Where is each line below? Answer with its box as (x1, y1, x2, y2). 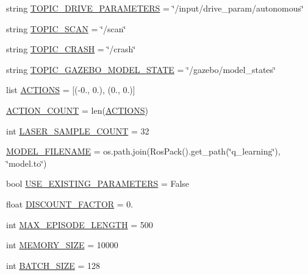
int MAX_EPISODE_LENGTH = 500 (6, 218, 153, 231)
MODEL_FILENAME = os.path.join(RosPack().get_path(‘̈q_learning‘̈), (6, 145, 281, 158)
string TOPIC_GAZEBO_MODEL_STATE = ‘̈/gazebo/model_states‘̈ (6, 63, 276, 75)
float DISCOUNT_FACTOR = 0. (6, 197, 134, 210)
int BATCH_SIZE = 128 (6, 259, 101, 271)
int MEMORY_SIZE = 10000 (6, 238, 118, 251)
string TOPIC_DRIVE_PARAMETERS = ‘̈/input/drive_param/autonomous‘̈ (6, 2, 304, 14)
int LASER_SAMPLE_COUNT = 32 (6, 124, 149, 137)
